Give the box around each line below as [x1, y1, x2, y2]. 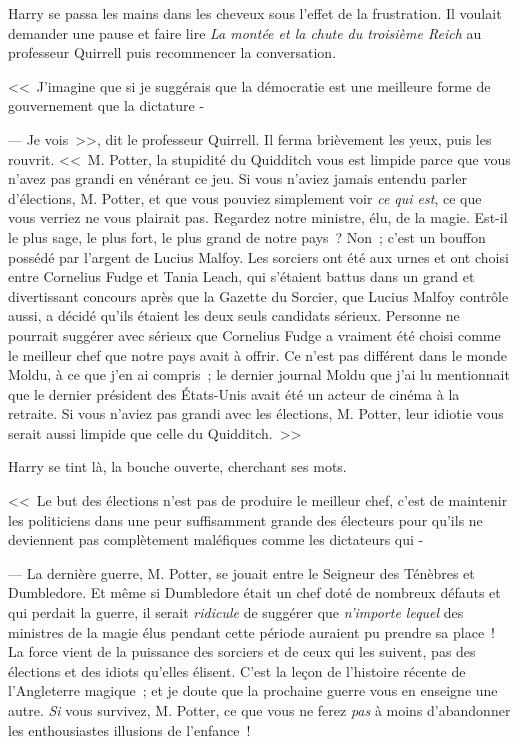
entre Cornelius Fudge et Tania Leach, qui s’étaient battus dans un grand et [8, 266, 475, 287]
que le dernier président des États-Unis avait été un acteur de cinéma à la [8, 383, 460, 404]
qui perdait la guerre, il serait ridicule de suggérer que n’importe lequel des [8, 602, 464, 623]
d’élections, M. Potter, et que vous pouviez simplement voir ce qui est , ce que [8, 187, 482, 208]
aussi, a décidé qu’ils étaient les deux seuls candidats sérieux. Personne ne [8, 305, 460, 326]
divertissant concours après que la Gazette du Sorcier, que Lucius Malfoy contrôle [8, 285, 509, 306]
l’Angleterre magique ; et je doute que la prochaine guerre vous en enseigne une [8, 680, 498, 701]
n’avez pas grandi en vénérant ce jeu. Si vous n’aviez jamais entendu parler [8, 168, 467, 189]
